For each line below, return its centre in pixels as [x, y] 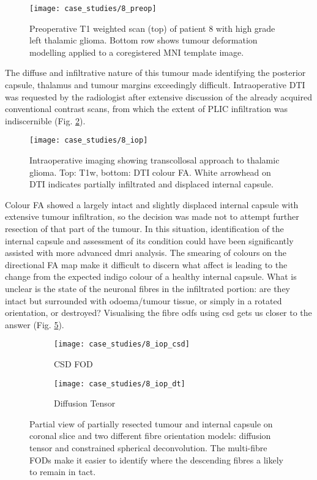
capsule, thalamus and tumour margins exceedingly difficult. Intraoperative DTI [155, 85]
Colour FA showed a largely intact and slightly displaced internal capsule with [152, 204]
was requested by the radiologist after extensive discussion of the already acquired [158, 96]
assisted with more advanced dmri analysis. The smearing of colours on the [146, 253]
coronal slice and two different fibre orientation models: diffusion [150, 436]
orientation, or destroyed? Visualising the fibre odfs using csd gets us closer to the [158, 313]
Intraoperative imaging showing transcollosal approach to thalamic [155, 160]
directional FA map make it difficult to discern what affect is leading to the [146, 264]
